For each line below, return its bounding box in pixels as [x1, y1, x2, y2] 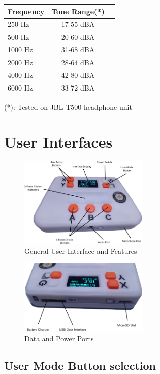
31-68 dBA [61, 44, 95, 55]
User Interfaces [4, 131, 113, 152]
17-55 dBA [61, 19, 95, 30]
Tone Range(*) [51, 6, 105, 16]
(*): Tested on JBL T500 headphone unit [4, 101, 132, 112]
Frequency [8, 6, 45, 16]
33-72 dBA [61, 82, 95, 93]
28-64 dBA [61, 56, 95, 67]
